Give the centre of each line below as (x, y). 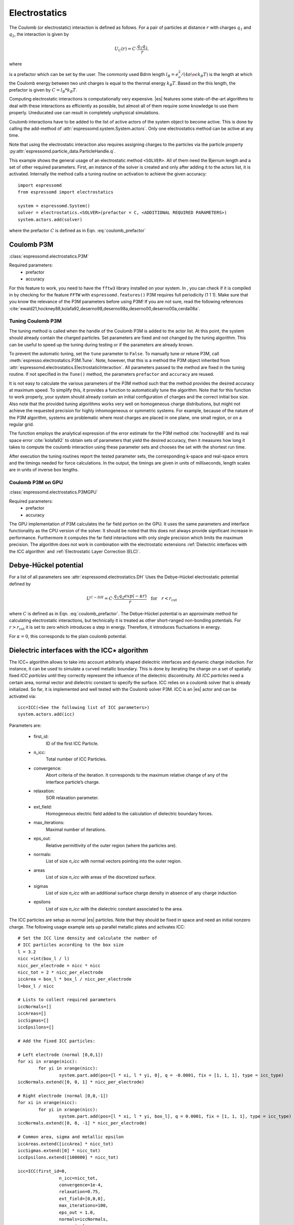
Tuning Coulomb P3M (36, 321)
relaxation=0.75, (80, 1192)
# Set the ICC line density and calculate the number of (88, 938)
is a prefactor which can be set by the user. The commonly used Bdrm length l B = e (94, 75)
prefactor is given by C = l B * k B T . (43, 91)
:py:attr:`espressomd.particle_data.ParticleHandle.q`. (62, 151)
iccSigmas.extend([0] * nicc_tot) (59, 1151)
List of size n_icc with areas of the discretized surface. (101, 877)
